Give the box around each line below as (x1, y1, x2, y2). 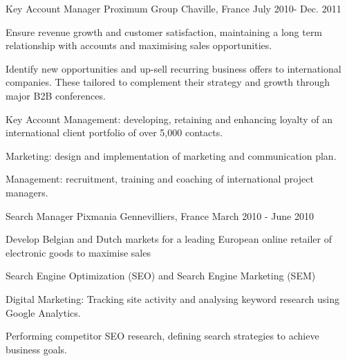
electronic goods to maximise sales (6, 245, 151, 259)
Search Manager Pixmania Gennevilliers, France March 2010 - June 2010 (6, 208, 314, 223)
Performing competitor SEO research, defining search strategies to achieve (6, 328, 319, 343)
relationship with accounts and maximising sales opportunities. (6, 38, 272, 53)
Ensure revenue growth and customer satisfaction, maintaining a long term (6, 24, 323, 39)
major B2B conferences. (6, 88, 106, 102)
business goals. (6, 342, 67, 356)
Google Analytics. (6, 305, 81, 320)
